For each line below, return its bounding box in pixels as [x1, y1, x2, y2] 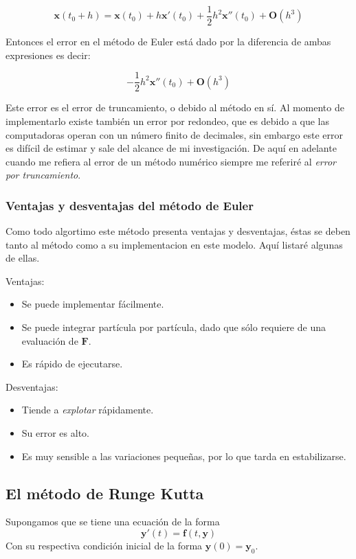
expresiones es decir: [5, 47, 91, 62]
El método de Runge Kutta [5, 482, 204, 503]
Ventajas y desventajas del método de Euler [5, 196, 254, 214]
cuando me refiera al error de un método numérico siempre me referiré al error [5, 154, 336, 168]
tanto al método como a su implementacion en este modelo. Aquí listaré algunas [5, 237, 343, 251]
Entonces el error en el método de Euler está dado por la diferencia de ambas [5, 34, 331, 49]
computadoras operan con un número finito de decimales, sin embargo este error [5, 127, 343, 141]
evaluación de [21, 333, 78, 347]
